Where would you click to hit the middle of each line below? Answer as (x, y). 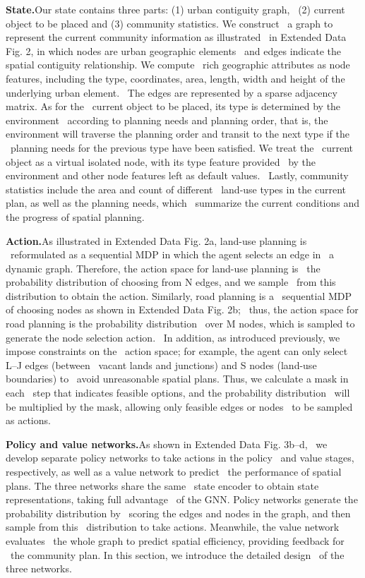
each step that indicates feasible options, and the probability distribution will (178, 393)
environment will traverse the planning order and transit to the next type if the (178, 134)
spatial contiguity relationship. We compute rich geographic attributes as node (178, 65)
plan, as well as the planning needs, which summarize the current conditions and (183, 203)
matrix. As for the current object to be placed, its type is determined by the (173, 106)
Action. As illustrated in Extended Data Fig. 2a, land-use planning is (156, 240)
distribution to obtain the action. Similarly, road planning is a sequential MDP (179, 295)
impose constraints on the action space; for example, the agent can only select (177, 351)
